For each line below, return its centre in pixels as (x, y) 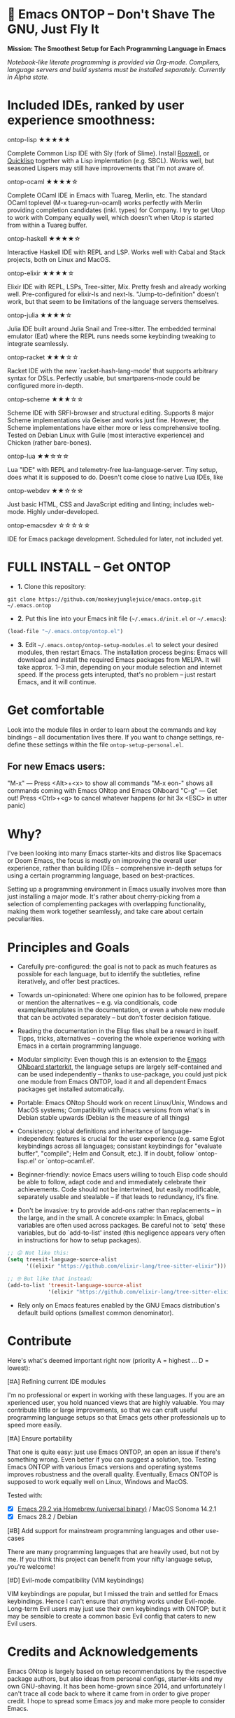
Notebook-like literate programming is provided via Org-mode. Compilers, (114, 62)
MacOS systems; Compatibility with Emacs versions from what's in (114, 1110)
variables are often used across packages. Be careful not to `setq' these (121, 1226)
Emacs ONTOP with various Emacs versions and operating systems (104, 1467)
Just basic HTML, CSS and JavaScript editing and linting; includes (102, 504)
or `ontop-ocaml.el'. (66, 1161)
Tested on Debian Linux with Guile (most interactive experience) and (106, 435)
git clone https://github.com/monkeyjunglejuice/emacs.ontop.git (104, 599)
